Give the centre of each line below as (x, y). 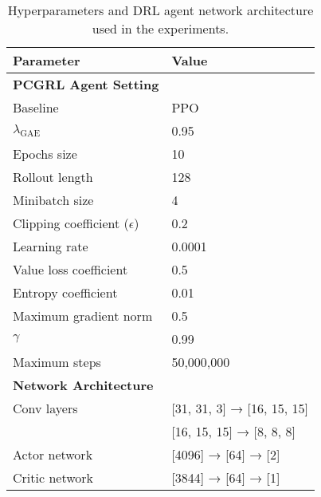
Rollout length (53, 177)
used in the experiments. (160, 28)
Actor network (53, 454)
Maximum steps (57, 362)
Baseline (36, 107)
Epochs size (45, 154)
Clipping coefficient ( (71, 223)
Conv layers (45, 408)
